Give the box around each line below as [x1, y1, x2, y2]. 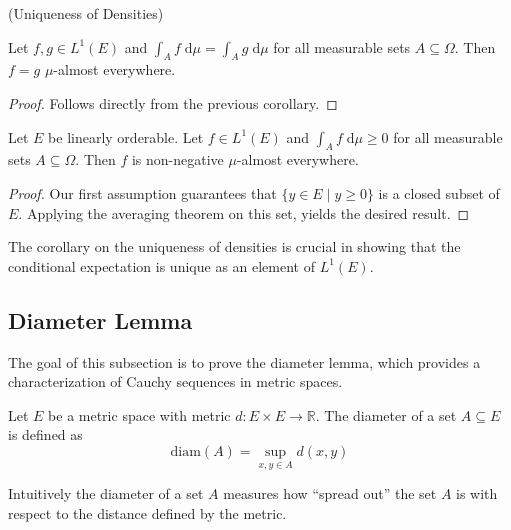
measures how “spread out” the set [223, 483, 437, 504]
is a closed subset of [378, 182, 500, 203]
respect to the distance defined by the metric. [8, 502, 287, 523]
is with [456, 483, 498, 504]
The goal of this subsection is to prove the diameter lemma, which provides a [8, 351, 481, 372]
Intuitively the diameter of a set [8, 483, 204, 504]
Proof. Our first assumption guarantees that [8, 182, 277, 203]
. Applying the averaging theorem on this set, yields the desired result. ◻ [18, 202, 470, 223]
